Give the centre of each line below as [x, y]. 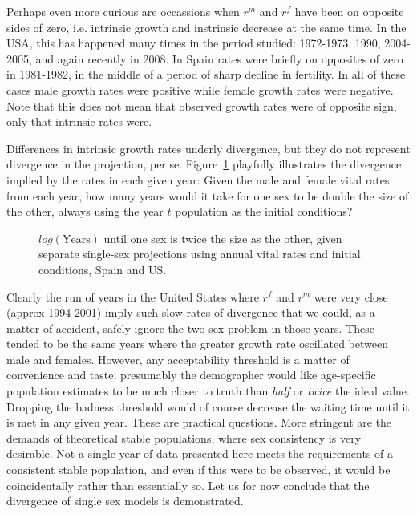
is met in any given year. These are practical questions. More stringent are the [199, 422]
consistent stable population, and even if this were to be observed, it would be [198, 469]
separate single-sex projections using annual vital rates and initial [200, 254]
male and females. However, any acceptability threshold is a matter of [178, 359]
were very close [351, 296]
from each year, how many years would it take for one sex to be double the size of [208, 195]
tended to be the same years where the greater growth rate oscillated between [197, 344]
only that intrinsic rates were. [79, 121]
